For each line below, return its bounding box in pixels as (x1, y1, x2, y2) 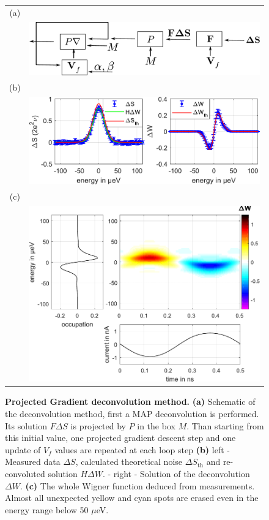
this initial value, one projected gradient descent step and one (5, 431, 236, 444)
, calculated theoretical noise (75, 455, 182, 468)
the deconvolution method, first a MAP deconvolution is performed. (5, 407, 259, 420)
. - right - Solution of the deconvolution (102, 467, 250, 480)
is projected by (70, 419, 126, 432)
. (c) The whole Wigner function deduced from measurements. (20, 479, 255, 492)
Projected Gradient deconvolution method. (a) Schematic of (5, 395, 256, 408)
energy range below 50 (5, 503, 89, 516)
